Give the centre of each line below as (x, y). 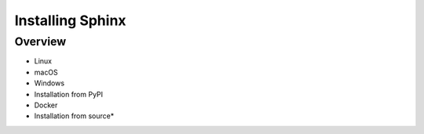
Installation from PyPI (69, 94)
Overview (40, 42)
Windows (49, 83)
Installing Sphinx (70, 20)
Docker (46, 105)
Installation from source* (74, 116)
